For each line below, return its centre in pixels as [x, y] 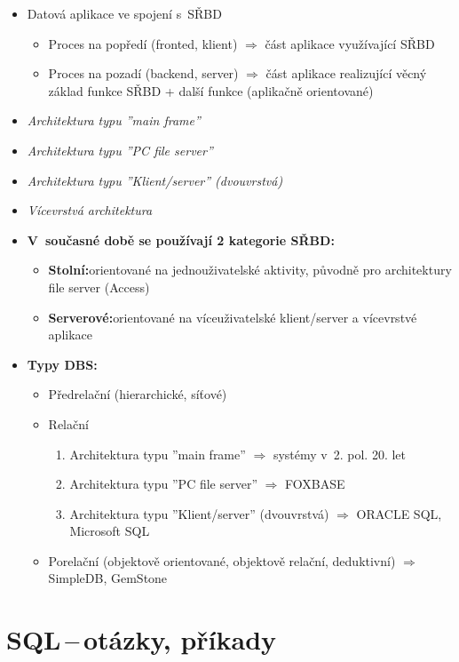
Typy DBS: [62, 364]
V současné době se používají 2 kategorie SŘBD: [181, 239]
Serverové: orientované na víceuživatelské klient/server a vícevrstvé [233, 317]
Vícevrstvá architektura [90, 210]
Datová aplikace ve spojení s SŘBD [124, 13]
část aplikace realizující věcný [346, 73]
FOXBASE [315, 484]
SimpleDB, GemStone [108, 578]
